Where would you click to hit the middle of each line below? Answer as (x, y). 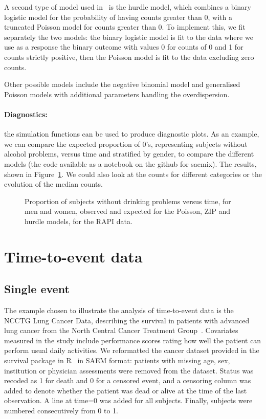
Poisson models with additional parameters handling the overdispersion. (117, 94)
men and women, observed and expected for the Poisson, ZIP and (128, 211)
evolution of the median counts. (53, 184)
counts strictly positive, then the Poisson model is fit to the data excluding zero (129, 57)
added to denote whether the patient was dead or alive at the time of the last (126, 390)
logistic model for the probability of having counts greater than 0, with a (118, 17)
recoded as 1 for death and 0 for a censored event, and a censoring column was (128, 380)
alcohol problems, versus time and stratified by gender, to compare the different (129, 154)
